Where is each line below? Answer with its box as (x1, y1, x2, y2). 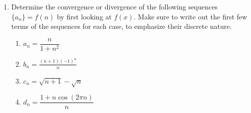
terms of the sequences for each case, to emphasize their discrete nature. (11, 21, 232, 31)
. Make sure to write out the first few (133, 11, 248, 21)
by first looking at (56, 11, 112, 21)
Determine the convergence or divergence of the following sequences (11, 1, 218, 11)
